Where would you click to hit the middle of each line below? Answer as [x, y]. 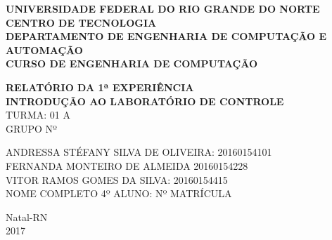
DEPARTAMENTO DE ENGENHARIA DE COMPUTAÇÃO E [166, 36]
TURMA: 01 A [38, 115]
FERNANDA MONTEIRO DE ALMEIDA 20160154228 [127, 165]
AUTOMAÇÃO [44, 49]
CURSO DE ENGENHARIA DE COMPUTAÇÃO [132, 64]
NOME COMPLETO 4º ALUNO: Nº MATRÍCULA [119, 193]
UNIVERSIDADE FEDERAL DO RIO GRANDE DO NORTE [163, 8]
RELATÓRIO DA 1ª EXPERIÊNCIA [100, 87]
